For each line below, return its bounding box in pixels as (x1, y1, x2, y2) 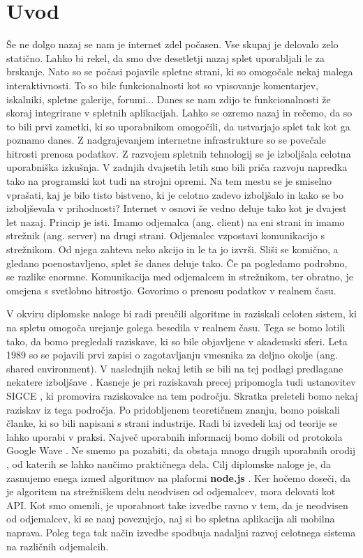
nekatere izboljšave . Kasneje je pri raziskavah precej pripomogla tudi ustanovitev (6, 375, 356, 389)
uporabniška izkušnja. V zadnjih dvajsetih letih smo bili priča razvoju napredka (6, 160, 348, 174)
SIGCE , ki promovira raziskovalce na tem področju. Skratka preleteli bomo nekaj (6, 388, 358, 402)
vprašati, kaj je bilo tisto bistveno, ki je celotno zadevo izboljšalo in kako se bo (6, 187, 344, 202)
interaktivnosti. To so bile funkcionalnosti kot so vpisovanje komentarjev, (6, 77, 318, 92)
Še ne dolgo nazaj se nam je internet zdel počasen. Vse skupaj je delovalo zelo (6, 37, 339, 52)
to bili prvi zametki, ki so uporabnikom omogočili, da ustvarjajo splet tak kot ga (6, 119, 350, 133)
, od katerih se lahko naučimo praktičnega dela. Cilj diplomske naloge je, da (6, 456, 331, 471)
